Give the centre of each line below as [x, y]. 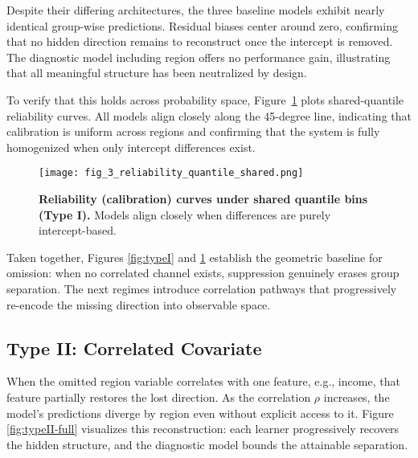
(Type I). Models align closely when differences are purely [185, 214]
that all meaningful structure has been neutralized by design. [157, 73]
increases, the [357, 397]
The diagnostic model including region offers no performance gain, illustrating [199, 57]
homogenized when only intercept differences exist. [131, 147]
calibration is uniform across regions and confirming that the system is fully [193, 131]
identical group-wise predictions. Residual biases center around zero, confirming [202, 25]
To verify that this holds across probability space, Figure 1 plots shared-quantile [205, 99]
